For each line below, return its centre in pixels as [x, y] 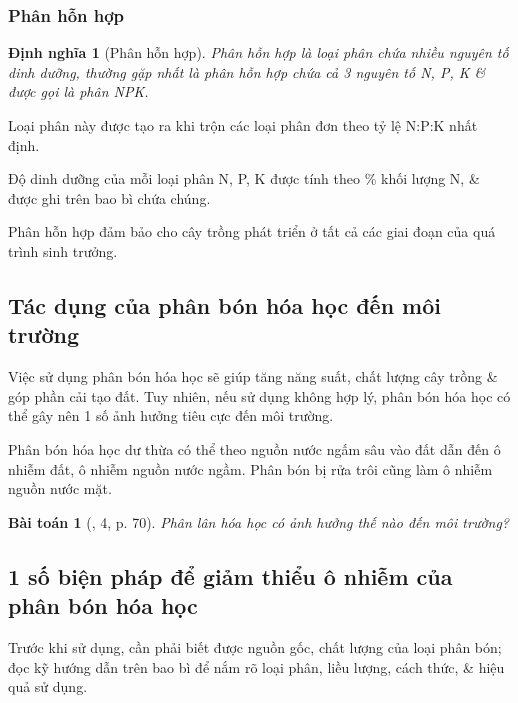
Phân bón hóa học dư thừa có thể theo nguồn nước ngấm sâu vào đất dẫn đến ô [254, 448]
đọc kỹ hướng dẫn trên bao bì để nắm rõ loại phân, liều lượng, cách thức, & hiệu [256, 666]
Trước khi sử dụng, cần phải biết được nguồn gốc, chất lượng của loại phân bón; [255, 646]
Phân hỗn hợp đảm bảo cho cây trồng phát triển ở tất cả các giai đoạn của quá [252, 231]
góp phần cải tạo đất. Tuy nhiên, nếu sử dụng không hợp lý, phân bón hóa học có [259, 395]
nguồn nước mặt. [60, 488]
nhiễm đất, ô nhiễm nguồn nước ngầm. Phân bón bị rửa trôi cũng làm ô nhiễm [250, 468]
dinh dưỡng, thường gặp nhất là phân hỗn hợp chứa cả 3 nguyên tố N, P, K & [247, 71]
